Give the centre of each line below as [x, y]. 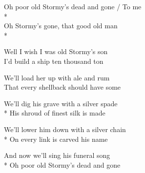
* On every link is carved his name [56, 139]
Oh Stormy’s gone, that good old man [61, 26]
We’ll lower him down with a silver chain [65, 129]
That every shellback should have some [62, 87]
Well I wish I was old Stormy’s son [56, 51]
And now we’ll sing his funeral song [57, 155]
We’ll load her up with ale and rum [57, 77]
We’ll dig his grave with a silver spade [61, 103]
